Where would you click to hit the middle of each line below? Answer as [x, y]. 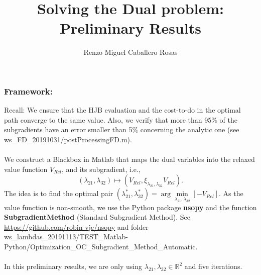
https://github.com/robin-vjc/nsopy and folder [76, 226]
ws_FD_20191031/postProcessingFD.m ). [68, 139]
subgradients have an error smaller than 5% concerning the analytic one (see [122, 129]
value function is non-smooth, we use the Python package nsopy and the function [130, 207]
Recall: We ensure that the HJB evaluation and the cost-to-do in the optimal [122, 110]
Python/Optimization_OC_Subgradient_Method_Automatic [100, 246]
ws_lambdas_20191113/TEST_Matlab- [66, 237]
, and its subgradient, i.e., [101, 169]
